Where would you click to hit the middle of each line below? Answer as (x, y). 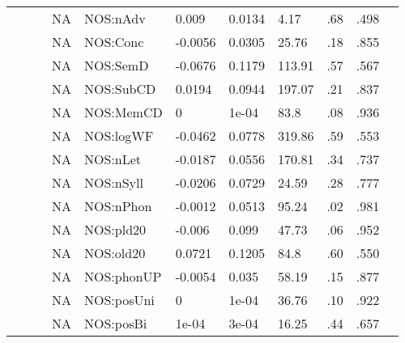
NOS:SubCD (120, 89)
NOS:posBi (116, 323)
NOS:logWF (119, 136)
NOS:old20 (115, 253)
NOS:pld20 (115, 229)
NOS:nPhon (118, 206)
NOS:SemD (117, 65)
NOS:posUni (119, 300)
